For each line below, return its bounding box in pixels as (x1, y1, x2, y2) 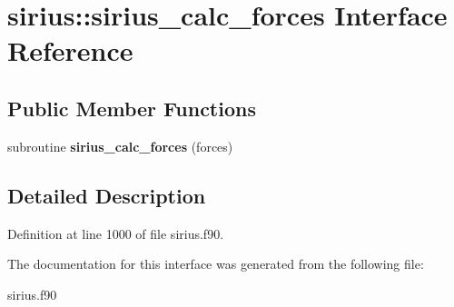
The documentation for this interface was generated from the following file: (7, 254, 424, 273)
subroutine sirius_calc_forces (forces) (7, 136, 233, 155)
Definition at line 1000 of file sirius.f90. (7, 223, 224, 243)
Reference (7, 32, 133, 69)
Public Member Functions (7, 94, 256, 122)
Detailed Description (7, 181, 206, 209)
